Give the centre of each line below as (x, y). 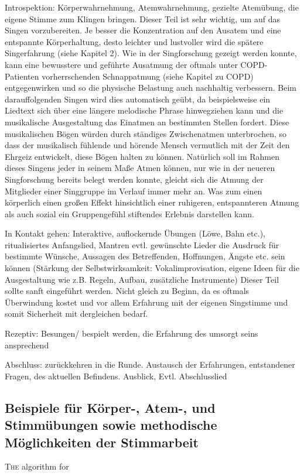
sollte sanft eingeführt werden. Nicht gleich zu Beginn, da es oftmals (127, 291)
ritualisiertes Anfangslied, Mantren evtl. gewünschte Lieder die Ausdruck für (142, 244)
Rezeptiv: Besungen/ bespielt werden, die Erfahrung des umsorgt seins (131, 333)
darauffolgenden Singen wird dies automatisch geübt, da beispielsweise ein (138, 99)
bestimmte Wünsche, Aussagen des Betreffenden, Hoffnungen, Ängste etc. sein (145, 256)
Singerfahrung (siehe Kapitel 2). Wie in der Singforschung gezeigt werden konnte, (151, 53)
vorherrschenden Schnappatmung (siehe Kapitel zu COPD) (148, 76)
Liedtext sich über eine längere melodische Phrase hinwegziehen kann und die (144, 110)
